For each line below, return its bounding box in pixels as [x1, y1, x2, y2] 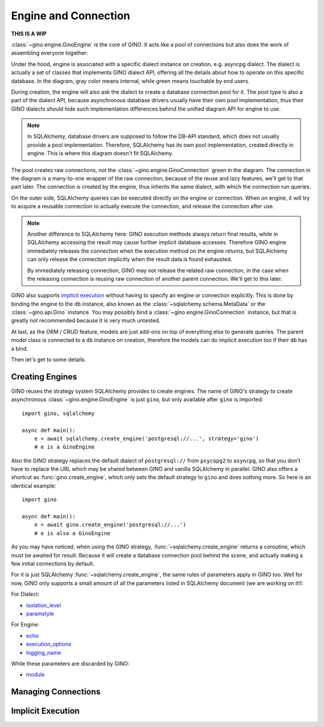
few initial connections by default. [11, 560, 95, 567]
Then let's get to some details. [11, 356, 86, 363]
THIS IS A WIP [11, 30, 47, 37]
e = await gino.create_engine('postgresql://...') [34, 521, 187, 529]
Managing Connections [11, 687, 101, 697]
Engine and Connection [11, 9, 130, 22]
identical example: [11, 482, 56, 489]
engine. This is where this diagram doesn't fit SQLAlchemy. [27, 150, 173, 157]
